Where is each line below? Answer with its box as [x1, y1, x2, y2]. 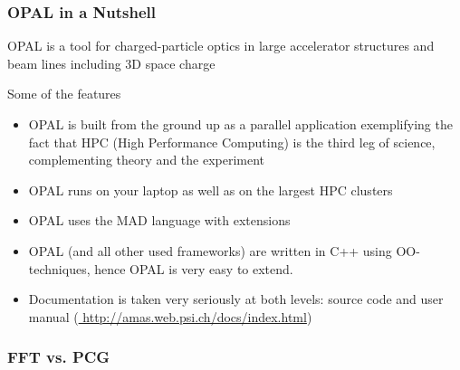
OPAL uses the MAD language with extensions [28, 211, 291, 230]
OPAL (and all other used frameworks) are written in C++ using [28, 241, 392, 260]
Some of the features [7, 84, 121, 103]
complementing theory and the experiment [28, 150, 265, 169]
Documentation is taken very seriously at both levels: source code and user [28, 289, 444, 308]
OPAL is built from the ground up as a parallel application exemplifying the [28, 115, 453, 133]
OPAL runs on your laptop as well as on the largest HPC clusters [28, 180, 393, 199]
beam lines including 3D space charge [7, 53, 216, 72]
